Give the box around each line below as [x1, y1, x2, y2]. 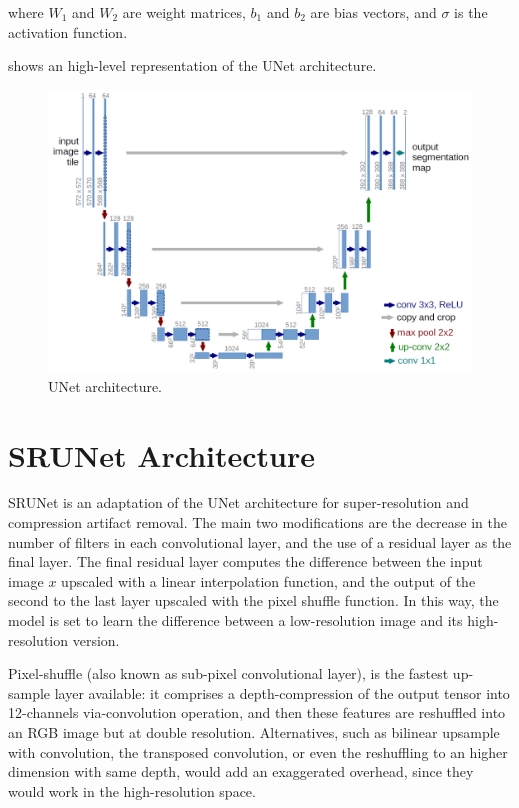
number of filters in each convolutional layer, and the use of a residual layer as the [8, 531, 512, 552]
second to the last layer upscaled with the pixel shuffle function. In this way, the [8, 590, 499, 611]
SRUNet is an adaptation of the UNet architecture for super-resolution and [8, 492, 469, 513]
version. [72, 629, 120, 650]
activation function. [8, 21, 128, 42]
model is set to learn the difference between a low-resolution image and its [8, 610, 463, 631]
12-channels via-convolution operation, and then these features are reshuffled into [8, 702, 506, 723]
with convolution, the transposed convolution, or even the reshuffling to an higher [8, 741, 508, 762]
